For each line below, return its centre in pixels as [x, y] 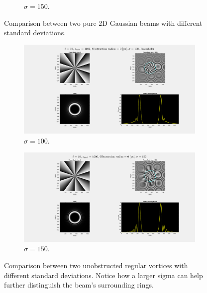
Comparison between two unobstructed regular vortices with [96, 265]
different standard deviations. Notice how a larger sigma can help [103, 275]
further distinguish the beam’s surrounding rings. [79, 285]
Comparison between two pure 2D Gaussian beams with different [103, 23]
